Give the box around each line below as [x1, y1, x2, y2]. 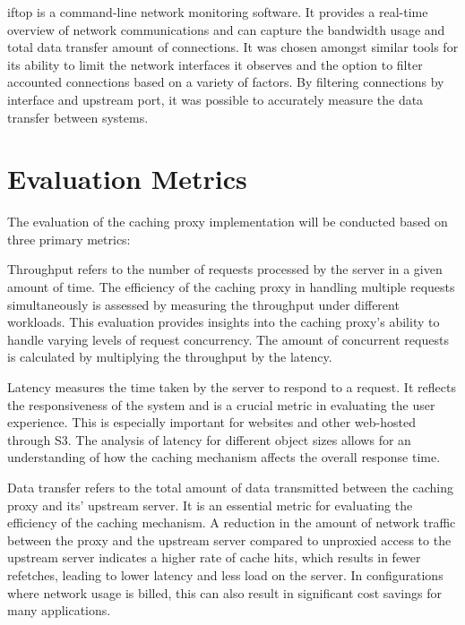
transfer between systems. [7, 107, 149, 126]
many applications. [7, 601, 111, 620]
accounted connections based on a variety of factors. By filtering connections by [7, 73, 444, 91]
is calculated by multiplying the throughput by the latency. [7, 347, 332, 366]
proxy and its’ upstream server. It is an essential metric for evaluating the [7, 495, 413, 514]
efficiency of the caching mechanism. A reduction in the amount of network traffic [7, 513, 456, 532]
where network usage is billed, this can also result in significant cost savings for [7, 583, 442, 602]
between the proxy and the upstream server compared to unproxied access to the [7, 530, 452, 549]
